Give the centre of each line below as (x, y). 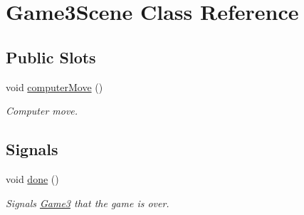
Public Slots (51, 57)
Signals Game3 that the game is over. (88, 203)
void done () (32, 178)
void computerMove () (54, 86)
